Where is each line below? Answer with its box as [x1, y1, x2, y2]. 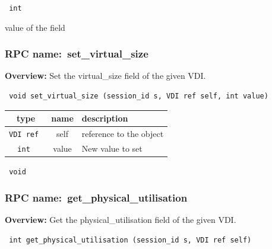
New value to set [81, 142, 143, 154]
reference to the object [81, 127, 164, 140]
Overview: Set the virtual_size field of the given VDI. [5, 69, 206, 82]
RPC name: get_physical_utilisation [5, 190, 188, 205]
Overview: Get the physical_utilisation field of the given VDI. [5, 213, 236, 225]
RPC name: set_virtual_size [5, 46, 148, 61]
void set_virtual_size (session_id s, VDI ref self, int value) [9, 92, 268, 101]
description [81, 112, 128, 124]
